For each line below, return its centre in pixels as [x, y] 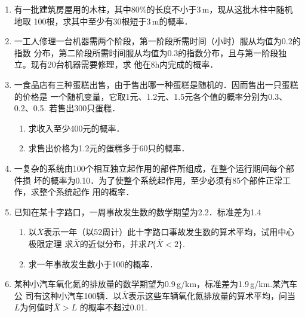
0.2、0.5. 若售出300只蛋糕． [67, 108]
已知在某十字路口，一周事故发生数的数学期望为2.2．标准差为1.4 [138, 211]
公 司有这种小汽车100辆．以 [68, 295]
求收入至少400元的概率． [76, 128]
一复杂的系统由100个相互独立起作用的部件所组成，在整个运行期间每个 [150, 168]
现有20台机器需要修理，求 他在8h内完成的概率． [124, 64]
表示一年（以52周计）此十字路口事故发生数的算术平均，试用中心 [169, 232]
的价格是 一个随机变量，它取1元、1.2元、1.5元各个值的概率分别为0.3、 [151, 96]
